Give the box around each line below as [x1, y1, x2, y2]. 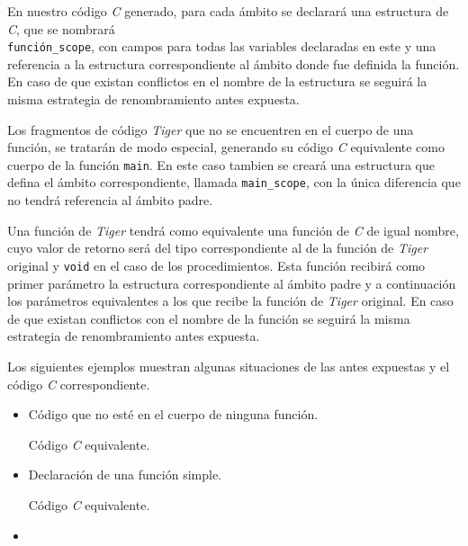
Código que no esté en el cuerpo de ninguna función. [28, 405, 319, 424]
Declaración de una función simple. [28, 465, 222, 484]
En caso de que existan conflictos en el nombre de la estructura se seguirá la [7, 72, 427, 91]
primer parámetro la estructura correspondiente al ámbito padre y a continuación [7, 273, 456, 292]
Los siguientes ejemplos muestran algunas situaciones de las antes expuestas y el [7, 356, 450, 375]
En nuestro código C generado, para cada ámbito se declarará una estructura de [7, 2, 449, 20]
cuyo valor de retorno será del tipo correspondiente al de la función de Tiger [7, 238, 428, 257]
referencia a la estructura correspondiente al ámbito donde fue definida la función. [7, 54, 460, 73]
